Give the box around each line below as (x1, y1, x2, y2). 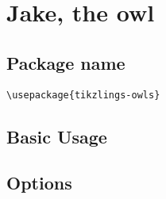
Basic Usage (6, 124, 107, 148)
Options (6, 170, 72, 195)
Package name (6, 50, 125, 75)
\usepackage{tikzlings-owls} (6, 89, 160, 101)
